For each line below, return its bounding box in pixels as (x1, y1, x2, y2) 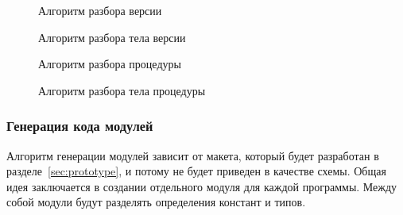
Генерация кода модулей (6, 116, 153, 136)
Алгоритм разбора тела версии (38, 29, 186, 45)
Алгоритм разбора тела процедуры (38, 82, 206, 98)
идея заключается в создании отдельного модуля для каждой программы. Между (6, 178, 397, 194)
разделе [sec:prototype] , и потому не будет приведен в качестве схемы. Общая (6, 163, 386, 179)
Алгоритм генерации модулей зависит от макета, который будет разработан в (6, 147, 379, 163)
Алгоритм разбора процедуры (38, 56, 181, 72)
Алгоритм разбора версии (38, 2, 162, 18)
